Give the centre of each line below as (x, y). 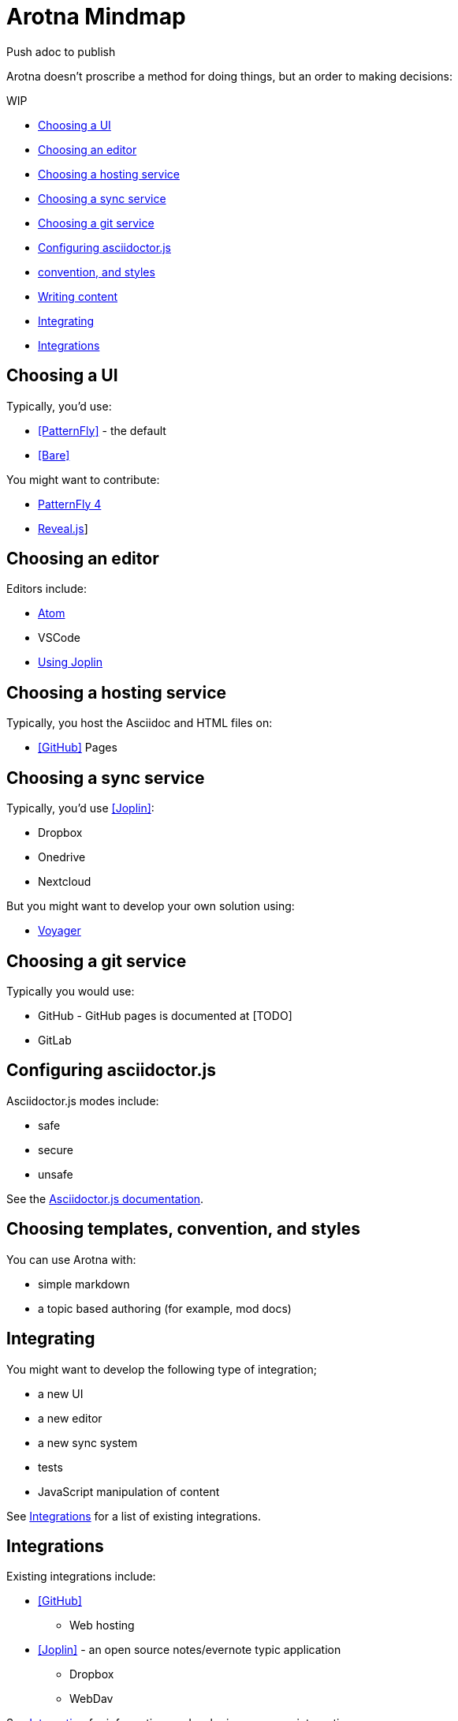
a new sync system (88, 1442)
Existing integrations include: (81, 1577)
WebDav (91, 1699)
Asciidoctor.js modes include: (83, 1100)
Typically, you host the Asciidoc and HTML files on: (140, 723)
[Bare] (54, 455)
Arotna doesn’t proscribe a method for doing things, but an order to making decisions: (230, 76)
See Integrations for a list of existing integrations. (134, 1516)
